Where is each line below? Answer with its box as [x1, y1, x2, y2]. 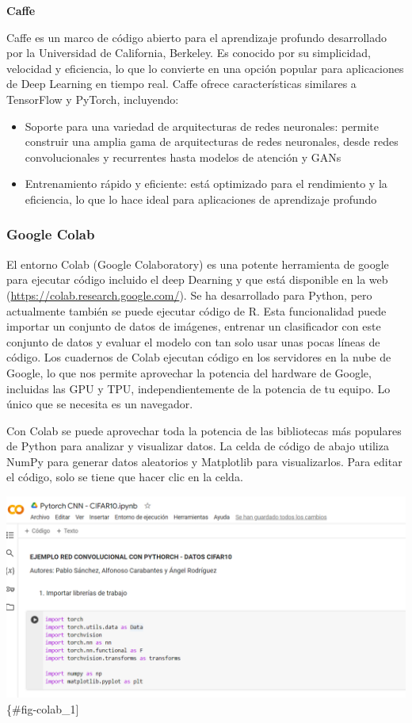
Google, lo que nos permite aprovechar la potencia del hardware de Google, [6, 364, 372, 381]
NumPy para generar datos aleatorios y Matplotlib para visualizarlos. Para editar [6, 453, 402, 469]
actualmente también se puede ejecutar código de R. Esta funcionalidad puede [6, 302, 387, 319]
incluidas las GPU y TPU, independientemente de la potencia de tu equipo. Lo [6, 380, 391, 396]
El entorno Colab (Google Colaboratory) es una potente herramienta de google [6, 255, 389, 272]
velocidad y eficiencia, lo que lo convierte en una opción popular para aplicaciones [6, 59, 404, 76]
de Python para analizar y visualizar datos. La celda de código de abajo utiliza [6, 438, 389, 454]
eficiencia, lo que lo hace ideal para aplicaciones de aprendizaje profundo [25, 190, 377, 207]
